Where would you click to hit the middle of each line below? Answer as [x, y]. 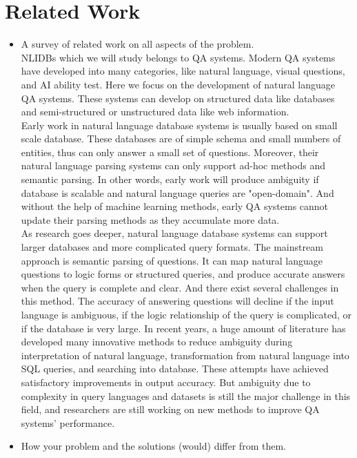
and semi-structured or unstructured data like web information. [155, 112]
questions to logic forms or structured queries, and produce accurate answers [183, 274]
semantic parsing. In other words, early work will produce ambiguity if [170, 179]
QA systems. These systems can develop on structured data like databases [178, 98]
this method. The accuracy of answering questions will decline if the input [177, 301]
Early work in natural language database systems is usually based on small [179, 125]
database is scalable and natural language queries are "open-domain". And [177, 192]
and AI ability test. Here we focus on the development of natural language [178, 84]
